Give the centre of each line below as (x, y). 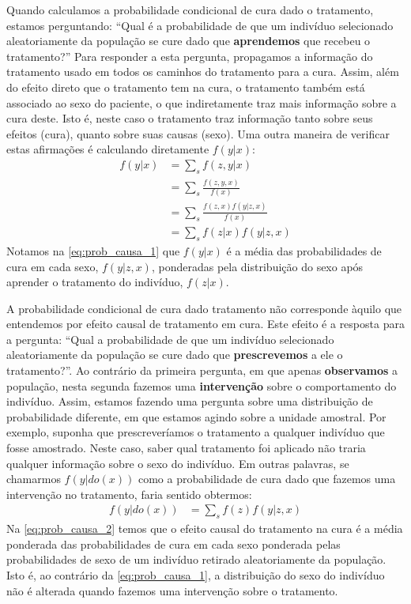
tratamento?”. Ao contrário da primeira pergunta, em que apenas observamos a (202, 370)
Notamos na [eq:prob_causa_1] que (93, 250)
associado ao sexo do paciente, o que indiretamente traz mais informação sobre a (202, 102)
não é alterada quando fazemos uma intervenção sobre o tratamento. (172, 590)
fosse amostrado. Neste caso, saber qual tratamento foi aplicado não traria (186, 448)
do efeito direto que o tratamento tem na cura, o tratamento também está (186, 87)
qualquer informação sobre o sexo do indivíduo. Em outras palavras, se (178, 463)
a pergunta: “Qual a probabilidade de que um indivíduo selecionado (170, 339)
